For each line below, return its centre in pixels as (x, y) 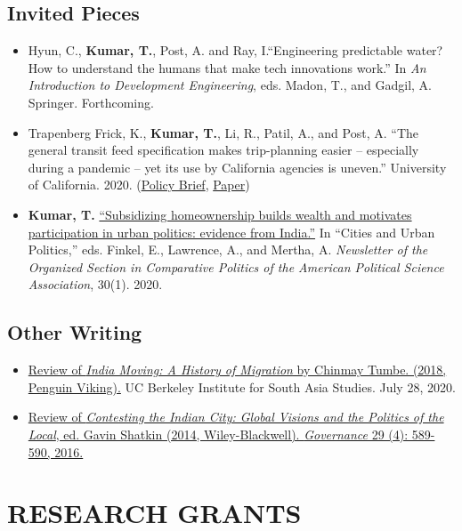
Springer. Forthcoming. (91, 102)
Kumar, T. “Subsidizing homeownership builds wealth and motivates (220, 214)
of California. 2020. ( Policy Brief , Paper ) (139, 185)
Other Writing (75, 332)
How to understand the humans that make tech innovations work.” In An (227, 67)
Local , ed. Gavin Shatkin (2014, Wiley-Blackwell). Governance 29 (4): (218, 434)
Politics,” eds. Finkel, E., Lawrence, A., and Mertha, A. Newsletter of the (228, 249)
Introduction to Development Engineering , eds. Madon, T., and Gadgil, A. (230, 85)
